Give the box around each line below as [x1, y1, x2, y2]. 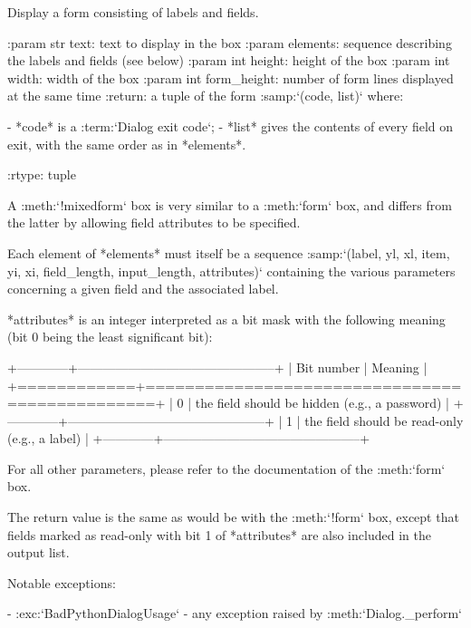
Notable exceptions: [7, 573, 116, 592]
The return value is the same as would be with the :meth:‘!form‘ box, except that [7, 507, 459, 527]
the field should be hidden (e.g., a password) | [195, 393, 449, 412]
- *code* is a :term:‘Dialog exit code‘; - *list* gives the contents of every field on [7, 116, 454, 135]
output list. [7, 543, 70, 562]
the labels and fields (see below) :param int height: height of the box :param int [7, 51, 450, 70]
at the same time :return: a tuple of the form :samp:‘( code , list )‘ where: [7, 86, 404, 105]
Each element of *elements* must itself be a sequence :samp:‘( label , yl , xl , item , [7, 243, 450, 262]
